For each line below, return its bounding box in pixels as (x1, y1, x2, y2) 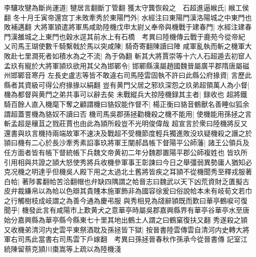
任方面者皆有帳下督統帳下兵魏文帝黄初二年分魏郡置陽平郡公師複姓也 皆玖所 (4, 147, 248, 157)
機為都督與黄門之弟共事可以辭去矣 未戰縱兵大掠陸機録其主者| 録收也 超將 (4, 89, 240, 99)
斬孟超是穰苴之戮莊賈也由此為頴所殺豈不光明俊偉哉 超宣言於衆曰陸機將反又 (4, 118, 248, 128)
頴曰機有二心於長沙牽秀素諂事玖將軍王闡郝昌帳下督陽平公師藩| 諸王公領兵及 (4, 137, 250, 148)
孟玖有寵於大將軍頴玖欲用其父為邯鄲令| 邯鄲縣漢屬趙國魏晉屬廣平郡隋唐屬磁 (4, 60, 250, 70)
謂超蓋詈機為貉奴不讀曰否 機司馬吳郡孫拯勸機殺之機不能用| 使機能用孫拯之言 (4, 108, 252, 119)
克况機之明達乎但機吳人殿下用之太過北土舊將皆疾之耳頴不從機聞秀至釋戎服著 (4, 166, 252, 177)
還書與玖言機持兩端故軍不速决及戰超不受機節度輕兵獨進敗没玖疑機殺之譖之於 (4, 128, 252, 138)
